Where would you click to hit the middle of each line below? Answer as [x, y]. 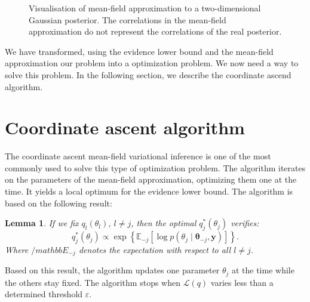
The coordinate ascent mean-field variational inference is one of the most [138, 156]
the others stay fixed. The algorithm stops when [93, 282]
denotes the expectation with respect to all [155, 249]
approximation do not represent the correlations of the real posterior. [155, 31]
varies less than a [242, 282]
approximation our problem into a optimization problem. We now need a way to [152, 63]
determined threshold [44, 294]
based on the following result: [59, 203]
